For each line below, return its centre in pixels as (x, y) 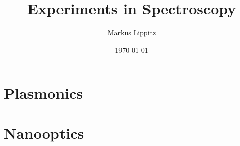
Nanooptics (44, 133)
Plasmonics (43, 93)
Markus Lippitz (132, 33)
